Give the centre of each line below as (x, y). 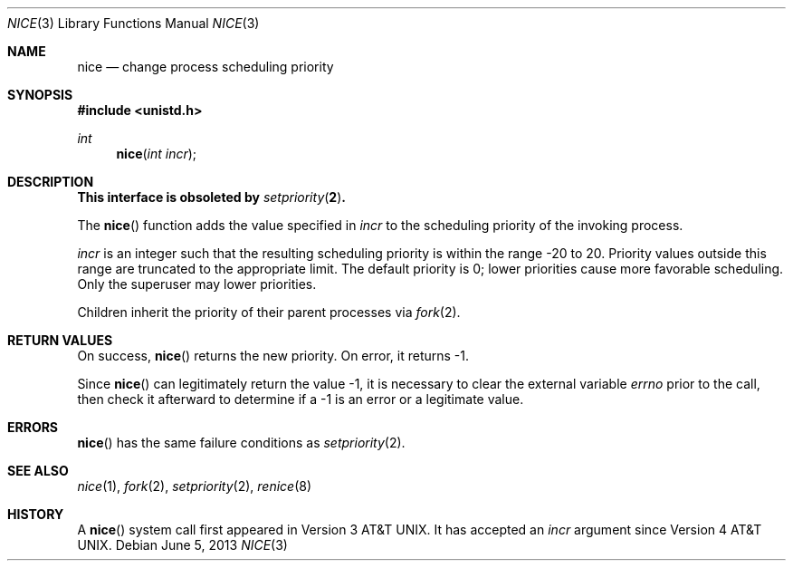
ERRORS (33, 427)
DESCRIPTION (51, 182)
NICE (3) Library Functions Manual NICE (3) (134, 23)
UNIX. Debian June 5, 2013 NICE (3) (182, 545)
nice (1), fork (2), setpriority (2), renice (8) (195, 486)
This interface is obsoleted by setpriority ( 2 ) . (211, 197)
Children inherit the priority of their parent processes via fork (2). (269, 312)
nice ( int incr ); (157, 154)
